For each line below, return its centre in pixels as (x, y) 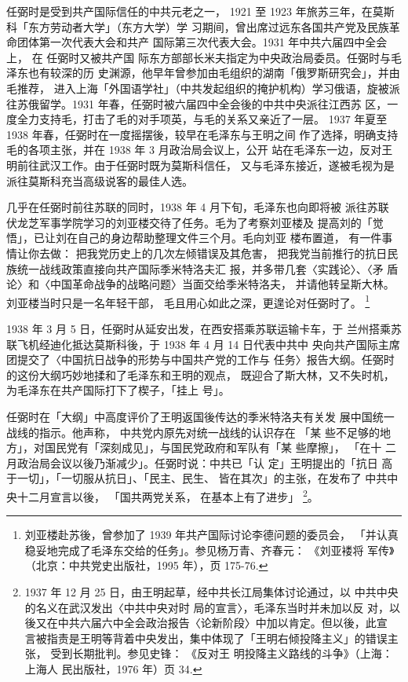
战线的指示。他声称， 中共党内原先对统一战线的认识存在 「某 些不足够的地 (199, 432)
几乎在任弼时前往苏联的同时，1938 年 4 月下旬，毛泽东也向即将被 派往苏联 (198, 207)
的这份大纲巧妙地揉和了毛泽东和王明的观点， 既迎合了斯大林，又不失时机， (200, 374)
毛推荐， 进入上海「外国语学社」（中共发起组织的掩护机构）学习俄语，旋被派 (203, 88)
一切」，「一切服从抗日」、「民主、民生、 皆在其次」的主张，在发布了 (189, 478)
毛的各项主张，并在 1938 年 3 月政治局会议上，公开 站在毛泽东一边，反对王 (200, 150)
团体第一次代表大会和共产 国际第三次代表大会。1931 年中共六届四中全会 (202, 42)
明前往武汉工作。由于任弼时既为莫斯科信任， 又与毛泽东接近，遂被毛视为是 (200, 165)
